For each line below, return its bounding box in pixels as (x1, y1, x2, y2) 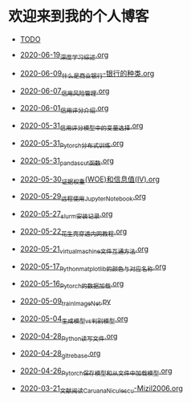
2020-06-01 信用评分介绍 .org (19, 104, 109, 115)
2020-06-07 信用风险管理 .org (19, 86, 110, 97)
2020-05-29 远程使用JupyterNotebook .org (19, 192, 147, 203)
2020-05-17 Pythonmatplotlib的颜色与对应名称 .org (19, 262, 167, 273)
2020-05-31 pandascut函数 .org (19, 156, 115, 167)
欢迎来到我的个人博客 (8, 7, 150, 26)
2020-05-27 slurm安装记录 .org (19, 209, 113, 221)
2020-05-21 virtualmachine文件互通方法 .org (19, 244, 149, 255)
